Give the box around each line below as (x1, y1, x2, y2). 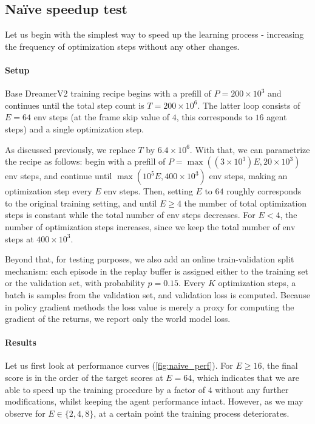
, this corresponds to (176, 111, 252, 123)
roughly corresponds (226, 185, 302, 197)
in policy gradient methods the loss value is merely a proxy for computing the (5, 300, 294, 313)
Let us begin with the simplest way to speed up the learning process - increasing (5, 28, 304, 41)
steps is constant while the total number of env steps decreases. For (5, 208, 256, 221)
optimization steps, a (218, 276, 296, 289)
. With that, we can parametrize (189, 143, 310, 156)
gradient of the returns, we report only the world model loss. (5, 312, 231, 325)
